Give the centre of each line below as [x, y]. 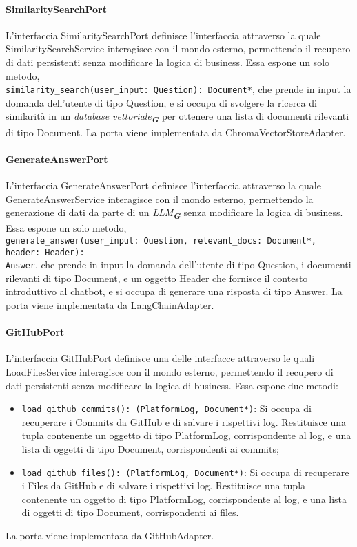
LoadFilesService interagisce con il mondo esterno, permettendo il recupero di [170, 371]
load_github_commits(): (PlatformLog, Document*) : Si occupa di [166, 408]
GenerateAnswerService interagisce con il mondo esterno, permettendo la [160, 199]
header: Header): [45, 252]
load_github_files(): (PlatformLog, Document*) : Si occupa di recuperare [185, 472]
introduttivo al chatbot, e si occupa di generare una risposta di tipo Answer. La [174, 291]
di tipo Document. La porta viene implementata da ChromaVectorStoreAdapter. [176, 132]
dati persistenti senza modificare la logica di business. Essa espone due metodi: [172, 385]
